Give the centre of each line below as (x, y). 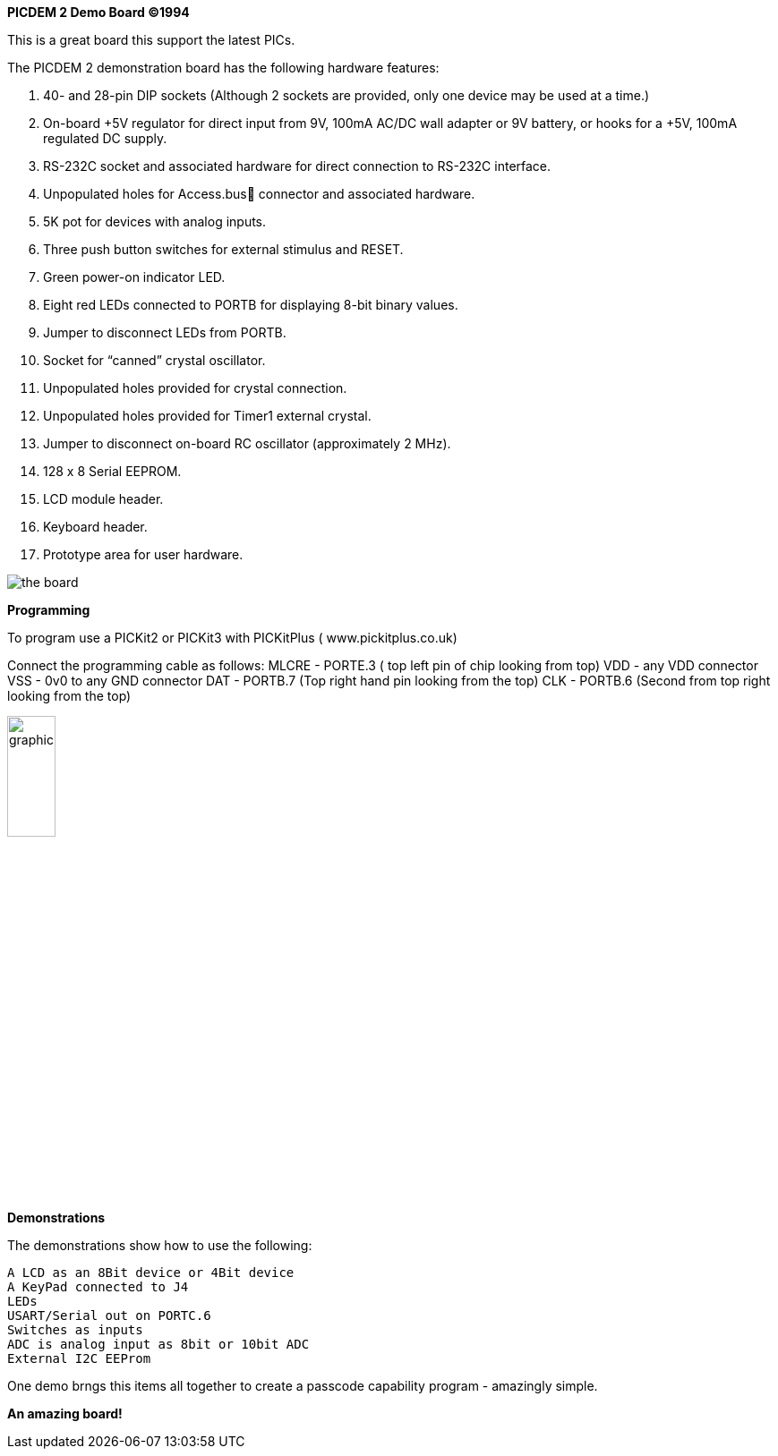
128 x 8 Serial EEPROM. (112, 471)
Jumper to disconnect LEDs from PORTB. (165, 332)
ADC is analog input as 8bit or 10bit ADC (158, 1344)
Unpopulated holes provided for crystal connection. (195, 388)
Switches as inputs (75, 1330)
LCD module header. (103, 499)
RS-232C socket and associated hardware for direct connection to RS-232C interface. (297, 166)
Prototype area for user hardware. (143, 554)
